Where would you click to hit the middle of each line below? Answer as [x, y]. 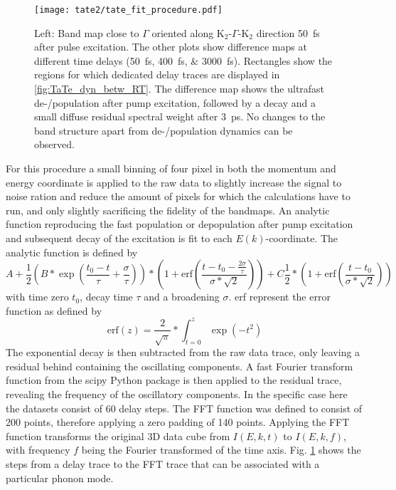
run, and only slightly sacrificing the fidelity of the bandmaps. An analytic [168, 210]
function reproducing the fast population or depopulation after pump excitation [180, 224]
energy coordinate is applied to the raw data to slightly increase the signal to [174, 182]
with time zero [37, 297]
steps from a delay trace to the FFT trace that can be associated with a [163, 463]
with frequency [38, 450]
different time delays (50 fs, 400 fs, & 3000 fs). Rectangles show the [183, 60]
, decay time [106, 297]
